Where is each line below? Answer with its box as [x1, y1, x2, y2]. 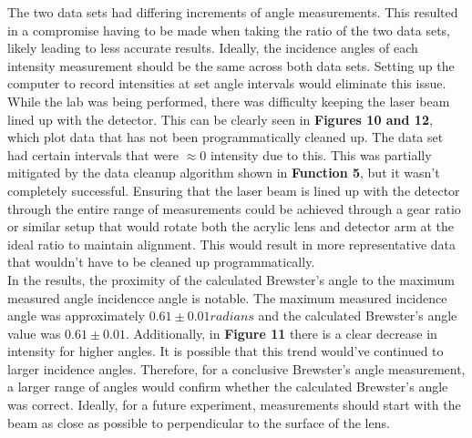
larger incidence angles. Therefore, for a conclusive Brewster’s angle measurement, [7, 359, 466, 378]
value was [7, 323, 61, 342]
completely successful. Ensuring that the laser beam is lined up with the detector [7, 180, 460, 199]
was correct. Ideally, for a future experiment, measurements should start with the [7, 395, 461, 414]
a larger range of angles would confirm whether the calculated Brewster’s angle [7, 377, 448, 396]
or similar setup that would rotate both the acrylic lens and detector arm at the [7, 217, 455, 236]
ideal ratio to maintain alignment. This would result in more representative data [7, 234, 456, 253]
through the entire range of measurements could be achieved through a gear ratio [7, 199, 461, 218]
